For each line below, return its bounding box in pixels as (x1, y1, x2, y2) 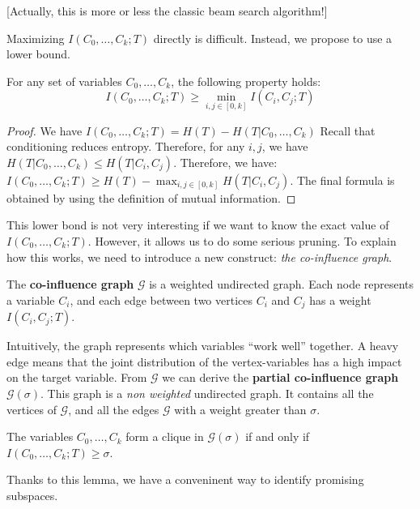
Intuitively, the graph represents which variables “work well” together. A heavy (6, 337, 399, 354)
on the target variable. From (6, 369, 147, 386)
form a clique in (125, 428, 204, 445)
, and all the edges (68, 400, 159, 417)
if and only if (245, 428, 310, 445)
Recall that (320, 122, 375, 139)
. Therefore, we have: (173, 153, 278, 170)
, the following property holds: (171, 72, 321, 89)
